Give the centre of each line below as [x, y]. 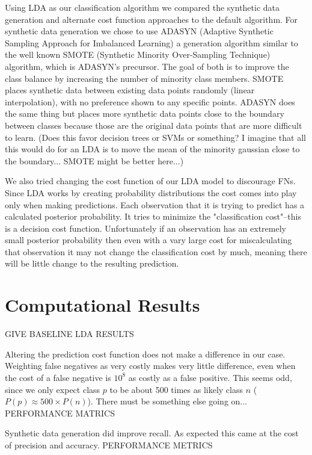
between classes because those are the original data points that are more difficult [154, 125]
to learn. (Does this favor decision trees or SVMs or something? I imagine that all [155, 137]
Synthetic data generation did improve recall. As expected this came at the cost [152, 433]
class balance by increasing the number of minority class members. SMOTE [144, 78]
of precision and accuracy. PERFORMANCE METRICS [109, 444]
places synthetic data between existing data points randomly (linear [130, 90]
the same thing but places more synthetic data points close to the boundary [145, 113]
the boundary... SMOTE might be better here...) [94, 160]
